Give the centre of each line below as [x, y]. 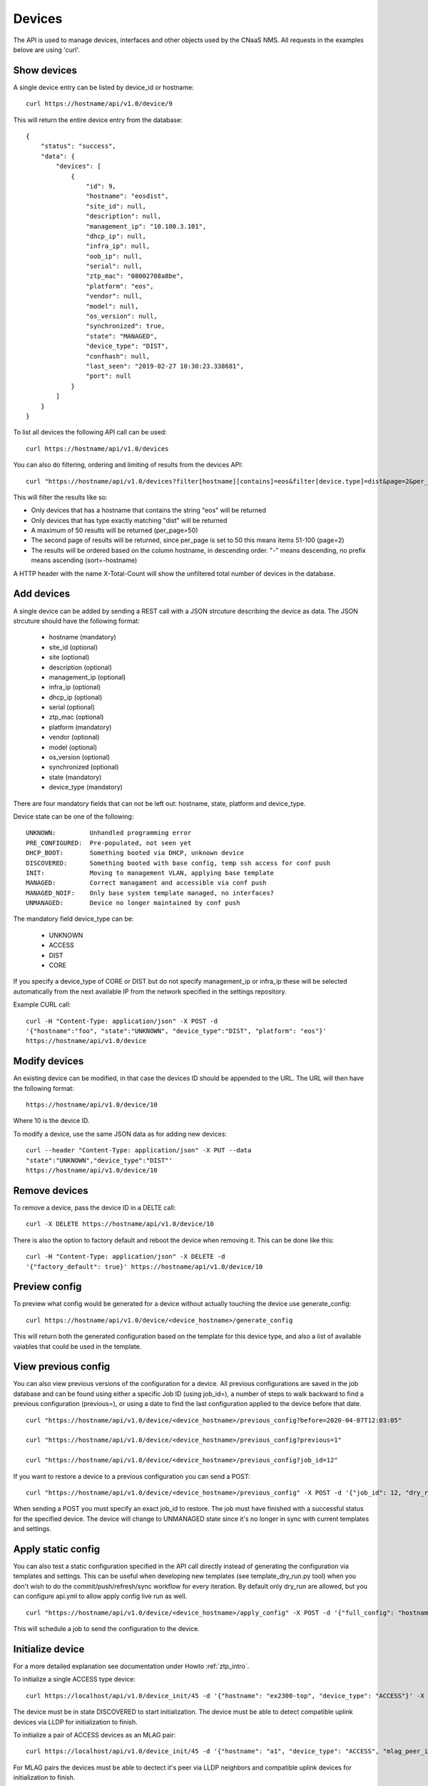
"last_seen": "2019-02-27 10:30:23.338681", [165, 366]
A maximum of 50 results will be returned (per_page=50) [114, 530]
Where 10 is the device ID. [51, 1121]
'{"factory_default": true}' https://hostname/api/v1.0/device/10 [144, 1267]
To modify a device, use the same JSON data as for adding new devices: [120, 1134]
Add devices [42, 594]
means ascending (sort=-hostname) [84, 560]
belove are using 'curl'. [47, 49]
